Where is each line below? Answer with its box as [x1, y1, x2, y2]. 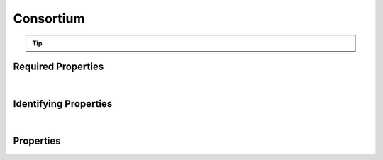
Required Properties [13, 61, 104, 73]
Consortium [13, 11, 85, 26]
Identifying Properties [13, 98, 113, 110]
